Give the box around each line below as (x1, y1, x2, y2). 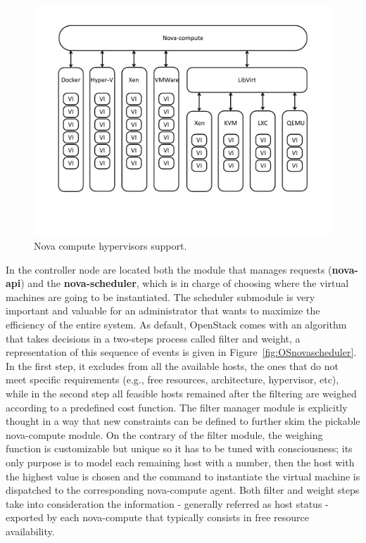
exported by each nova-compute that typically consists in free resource (6, 510, 309, 525)
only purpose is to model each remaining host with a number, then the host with (6, 455, 355, 470)
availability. (6, 523, 55, 538)
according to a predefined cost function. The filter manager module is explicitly (6, 400, 348, 414)
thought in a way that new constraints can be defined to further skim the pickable (6, 414, 360, 428)
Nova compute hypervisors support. (34, 238, 187, 253)
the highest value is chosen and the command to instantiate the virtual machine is (6, 468, 360, 483)
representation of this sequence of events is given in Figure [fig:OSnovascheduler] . (6, 345, 357, 359)
